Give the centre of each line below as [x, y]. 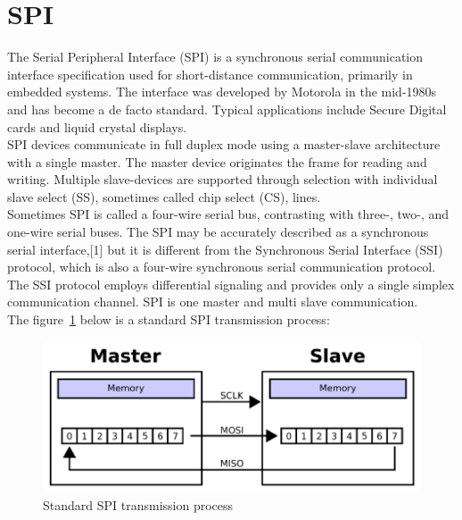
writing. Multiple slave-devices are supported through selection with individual [223, 179]
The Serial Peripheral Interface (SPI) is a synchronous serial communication [215, 57]
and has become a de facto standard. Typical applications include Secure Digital [227, 109]
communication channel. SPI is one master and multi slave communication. [213, 302]
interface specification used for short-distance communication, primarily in [210, 74]
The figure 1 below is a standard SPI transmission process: [169, 319]
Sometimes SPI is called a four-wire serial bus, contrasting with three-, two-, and [228, 214]
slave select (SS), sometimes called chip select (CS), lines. [164, 196]
